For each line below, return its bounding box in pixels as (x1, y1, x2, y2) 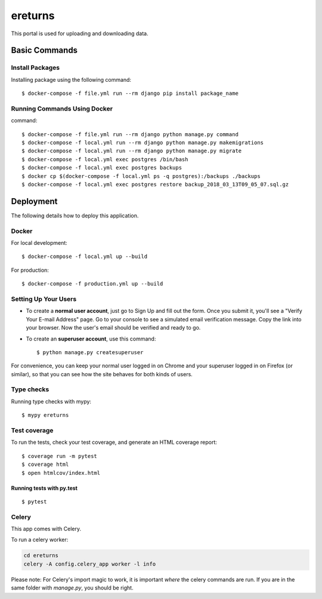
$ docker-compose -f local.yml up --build (21, 253, 148, 260)
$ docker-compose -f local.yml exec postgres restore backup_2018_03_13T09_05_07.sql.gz (21, 181, 289, 188)
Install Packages (11, 63, 60, 72)
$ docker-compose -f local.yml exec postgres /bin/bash (21, 156, 188, 162)
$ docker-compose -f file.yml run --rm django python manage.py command (21, 131, 239, 137)
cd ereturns (23, 552, 59, 559)
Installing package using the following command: (11, 76, 131, 83)
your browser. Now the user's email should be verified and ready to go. (26, 324, 201, 331)
